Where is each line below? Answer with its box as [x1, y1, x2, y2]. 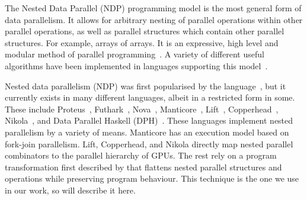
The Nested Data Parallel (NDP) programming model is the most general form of [5, 2, 302, 14]
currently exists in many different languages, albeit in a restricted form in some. [5, 91, 295, 104]
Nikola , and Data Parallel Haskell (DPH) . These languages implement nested [5, 114, 293, 127]
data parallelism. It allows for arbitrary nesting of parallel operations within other [5, 13, 303, 25]
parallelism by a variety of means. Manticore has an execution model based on [5, 125, 289, 138]
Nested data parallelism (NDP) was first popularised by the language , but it [5, 79, 286, 92]
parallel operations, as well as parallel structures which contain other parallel [5, 25, 284, 37]
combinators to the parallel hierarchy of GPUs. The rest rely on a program [5, 149, 277, 162]
